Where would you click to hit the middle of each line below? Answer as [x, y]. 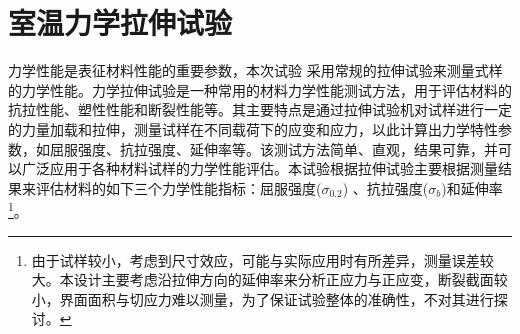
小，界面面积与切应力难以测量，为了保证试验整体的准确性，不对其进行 [262, 298]
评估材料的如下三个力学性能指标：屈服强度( [178, 187]
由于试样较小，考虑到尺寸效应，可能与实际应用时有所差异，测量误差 [255, 259]
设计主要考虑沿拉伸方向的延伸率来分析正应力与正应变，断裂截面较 [290, 279]
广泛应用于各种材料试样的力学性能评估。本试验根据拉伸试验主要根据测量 [259, 168]
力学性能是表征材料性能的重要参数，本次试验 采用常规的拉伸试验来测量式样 [255, 70]
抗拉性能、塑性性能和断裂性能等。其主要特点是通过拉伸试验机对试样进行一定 [260, 109]
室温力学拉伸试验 [120, 22]
